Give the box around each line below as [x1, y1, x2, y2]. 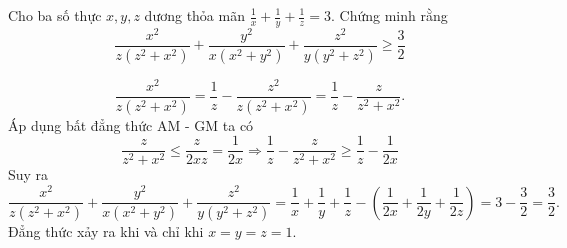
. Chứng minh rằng [330, 5, 448, 25]
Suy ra [8, 164, 49, 185]
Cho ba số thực [8, 5, 102, 25]
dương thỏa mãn [144, 5, 245, 25]
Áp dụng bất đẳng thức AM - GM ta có [8, 114, 254, 135]
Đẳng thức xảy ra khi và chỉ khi [8, 221, 204, 242]
